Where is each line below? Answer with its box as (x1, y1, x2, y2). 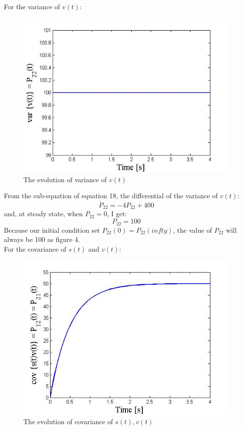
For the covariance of (4, 243, 67, 254)
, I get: (107, 208, 127, 219)
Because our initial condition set (4, 224, 100, 235)
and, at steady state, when (4, 208, 83, 219)
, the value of (173, 224, 212, 235)
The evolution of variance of (23, 174, 107, 184)
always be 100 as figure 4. (4, 234, 80, 244)
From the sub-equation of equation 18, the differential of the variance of (4, 190, 218, 201)
